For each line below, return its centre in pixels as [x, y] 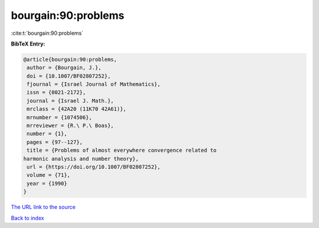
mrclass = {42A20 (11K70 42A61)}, [77, 109]
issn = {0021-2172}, [56, 92]
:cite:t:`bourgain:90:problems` [47, 33]
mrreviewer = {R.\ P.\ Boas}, [71, 126]
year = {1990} [47, 183]
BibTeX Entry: [28, 44]
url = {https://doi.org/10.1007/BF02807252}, [94, 167]
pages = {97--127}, [55, 142]
